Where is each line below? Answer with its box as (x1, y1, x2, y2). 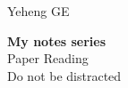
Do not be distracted (7, 66, 122, 84)
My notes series (7, 31, 107, 50)
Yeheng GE (7, 2, 70, 20)
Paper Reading (7, 49, 89, 68)
